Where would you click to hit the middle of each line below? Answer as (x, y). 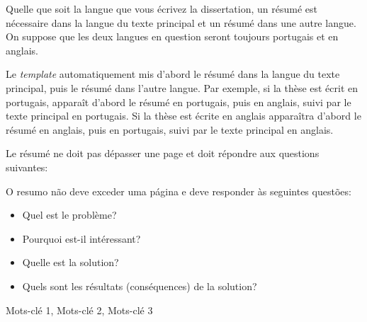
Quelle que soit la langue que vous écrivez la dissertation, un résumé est (162, 8)
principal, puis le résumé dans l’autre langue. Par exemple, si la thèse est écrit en (182, 87)
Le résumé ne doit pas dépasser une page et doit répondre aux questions (163, 153)
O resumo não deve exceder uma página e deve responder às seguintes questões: (179, 191)
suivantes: (27, 167)
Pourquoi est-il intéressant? (81, 238)
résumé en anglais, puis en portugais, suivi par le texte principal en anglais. (170, 129)
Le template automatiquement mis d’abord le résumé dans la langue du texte (173, 74)
